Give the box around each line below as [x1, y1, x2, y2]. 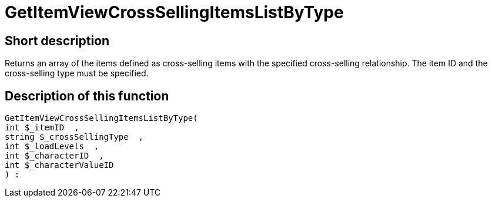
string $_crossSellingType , [5, 132, 144, 142]
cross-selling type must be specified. [5, 68, 149, 79]
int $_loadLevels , [5, 142, 99, 151]
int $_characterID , [5, 151, 104, 161]
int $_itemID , [5, 123, 79, 133]
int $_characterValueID [5, 160, 114, 170]
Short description [5, 33, 110, 48]
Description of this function [5, 88, 169, 103]
